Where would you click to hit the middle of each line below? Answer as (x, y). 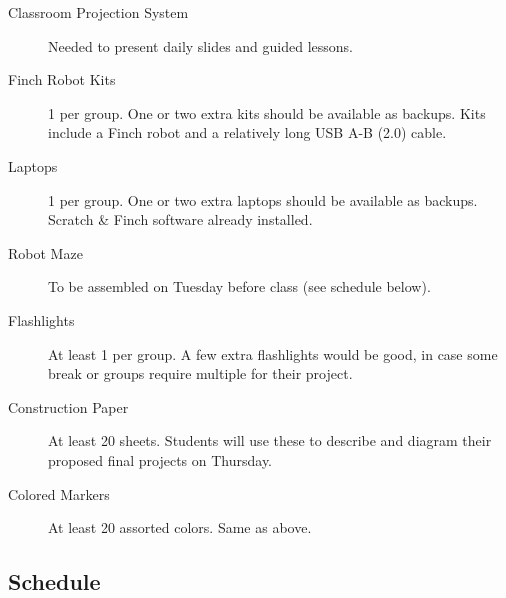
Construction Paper (68, 406)
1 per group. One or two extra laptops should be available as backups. (263, 199)
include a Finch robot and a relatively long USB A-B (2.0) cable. (247, 132)
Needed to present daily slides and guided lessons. (200, 45)
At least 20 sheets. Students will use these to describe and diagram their (270, 440)
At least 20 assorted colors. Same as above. (180, 527)
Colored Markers (59, 493)
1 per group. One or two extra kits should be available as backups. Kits (267, 112)
